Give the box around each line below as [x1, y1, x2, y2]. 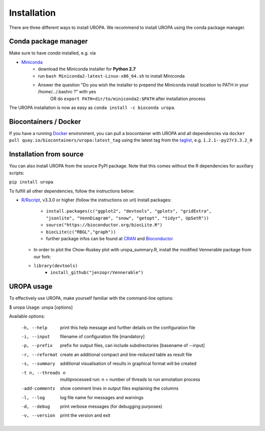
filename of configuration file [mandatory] [60, 333, 145, 339]
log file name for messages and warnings [60, 394, 144, 400]
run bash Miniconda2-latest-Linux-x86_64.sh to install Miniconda [38, 73, 185, 79]
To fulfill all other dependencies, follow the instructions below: [9, 188, 135, 194]
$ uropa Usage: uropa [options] [9, 304, 73, 310]
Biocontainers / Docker [9, 118, 81, 126]
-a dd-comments [21, 386, 55, 391]
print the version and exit [60, 412, 110, 418]
